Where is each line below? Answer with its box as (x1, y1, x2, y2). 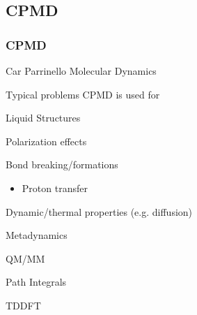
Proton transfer (22, 180, 88, 195)
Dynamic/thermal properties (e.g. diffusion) (6, 204, 193, 219)
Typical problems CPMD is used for (6, 87, 160, 101)
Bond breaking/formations (6, 157, 118, 172)
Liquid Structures (6, 110, 81, 125)
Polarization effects (6, 133, 87, 148)
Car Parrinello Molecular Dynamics (6, 64, 157, 78)
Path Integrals (6, 274, 67, 289)
